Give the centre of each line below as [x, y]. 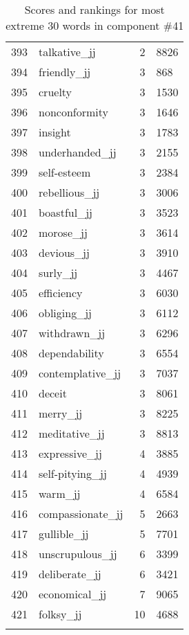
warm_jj [60, 493]
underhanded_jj [78, 152]
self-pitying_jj [73, 473]
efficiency [61, 293]
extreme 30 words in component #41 [95, 25]
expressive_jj [70, 453]
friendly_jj [65, 72]
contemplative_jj [80, 373]
